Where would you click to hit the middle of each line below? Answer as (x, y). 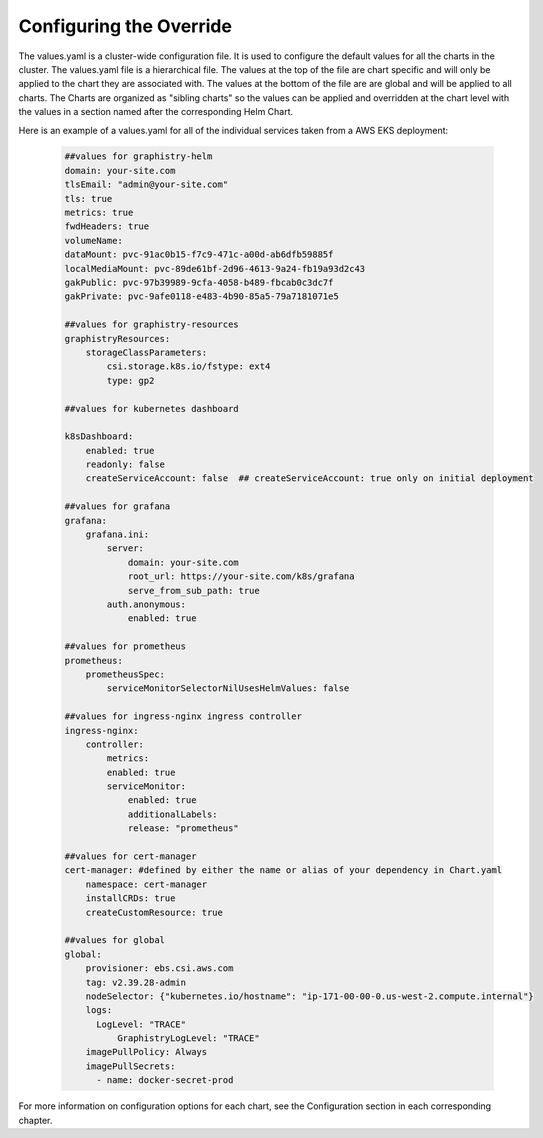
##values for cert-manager (130, 856)
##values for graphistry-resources (151, 324)
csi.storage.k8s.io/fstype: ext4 (188, 366)
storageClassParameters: (146, 352)
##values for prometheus (125, 646)
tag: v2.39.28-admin (136, 982)
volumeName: (94, 240)
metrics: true (99, 213)
